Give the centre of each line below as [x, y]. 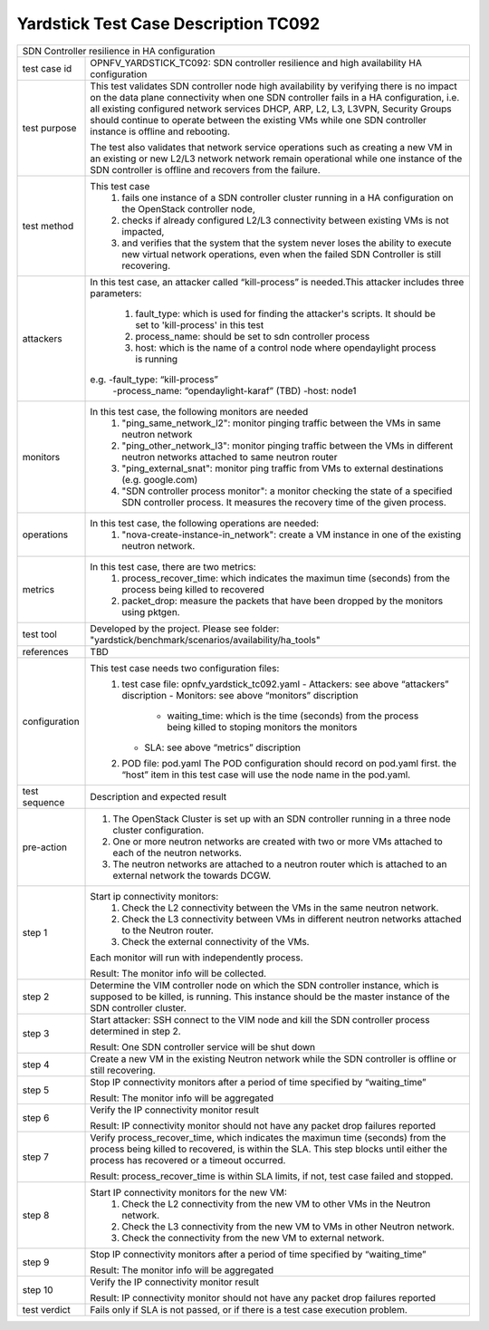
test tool [40, 634]
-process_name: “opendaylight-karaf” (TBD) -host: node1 [235, 390]
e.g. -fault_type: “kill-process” [154, 379]
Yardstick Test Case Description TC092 [168, 24]
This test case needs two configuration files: [185, 668]
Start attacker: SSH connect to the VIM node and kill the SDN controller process [260, 1019]
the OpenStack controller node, [188, 208]
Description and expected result [158, 796]
